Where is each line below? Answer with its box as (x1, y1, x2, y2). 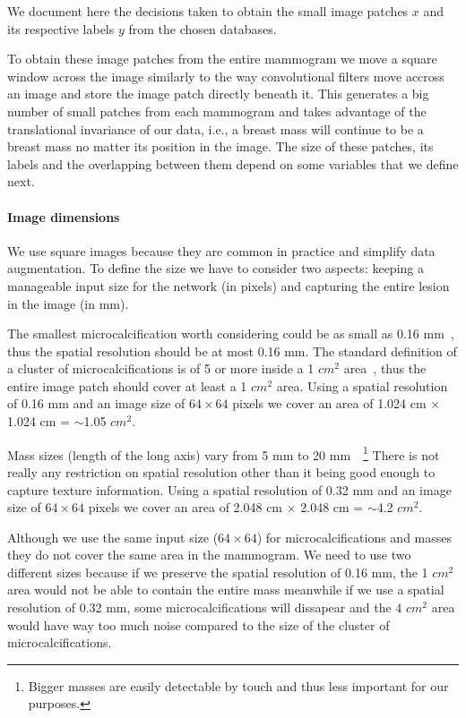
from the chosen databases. (128, 19, 277, 38)
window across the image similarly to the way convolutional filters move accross (7, 66, 444, 85)
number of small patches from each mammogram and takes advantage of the (7, 101, 427, 120)
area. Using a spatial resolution (276, 376, 448, 395)
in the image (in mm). (7, 294, 129, 312)
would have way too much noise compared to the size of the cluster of (7, 615, 390, 634)
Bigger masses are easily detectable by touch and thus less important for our (28, 676, 449, 695)
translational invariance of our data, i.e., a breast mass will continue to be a (7, 119, 424, 138)
